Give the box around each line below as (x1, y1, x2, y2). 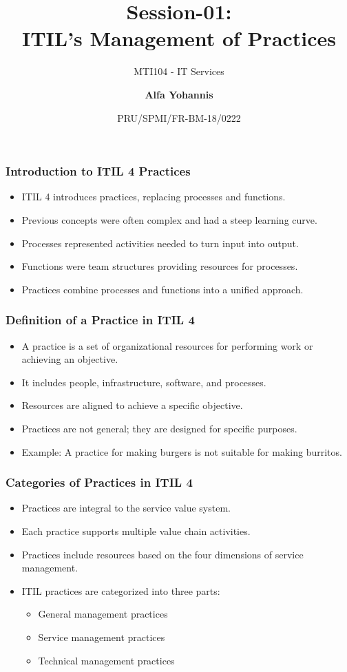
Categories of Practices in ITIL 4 (6, 474, 193, 491)
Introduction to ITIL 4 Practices (6, 162, 191, 180)
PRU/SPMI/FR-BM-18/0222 (117, 110, 241, 125)
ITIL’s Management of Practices (21, 24, 337, 52)
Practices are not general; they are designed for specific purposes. (21, 421, 297, 435)
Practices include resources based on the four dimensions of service (21, 547, 304, 561)
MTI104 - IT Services (134, 64, 224, 78)
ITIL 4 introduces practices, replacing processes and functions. (21, 189, 286, 204)
